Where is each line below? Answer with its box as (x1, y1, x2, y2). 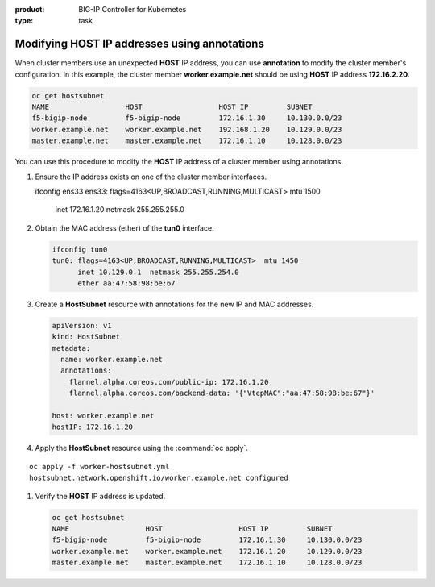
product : (14, 5, 45, 14)
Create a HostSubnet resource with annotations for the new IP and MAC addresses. (35, 299, 314, 309)
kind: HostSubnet (52, 332, 121, 342)
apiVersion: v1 (52, 321, 112, 330)
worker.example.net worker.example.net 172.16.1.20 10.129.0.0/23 (52, 547, 362, 556)
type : (14, 16, 34, 26)
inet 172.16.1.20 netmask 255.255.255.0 (55, 205, 185, 214)
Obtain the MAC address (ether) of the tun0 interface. (35, 223, 214, 233)
